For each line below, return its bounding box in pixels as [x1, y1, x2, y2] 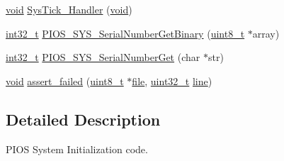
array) [252, 26, 280, 40]
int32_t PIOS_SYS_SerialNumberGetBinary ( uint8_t [6, 26, 245, 40]
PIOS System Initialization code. [6, 141, 148, 156]
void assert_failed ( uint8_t [6, 73, 124, 88]
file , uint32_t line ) [132, 73, 212, 88]
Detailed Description [6, 108, 161, 130]
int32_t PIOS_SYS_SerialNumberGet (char [6, 50, 200, 65]
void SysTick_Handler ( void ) [6, 2, 132, 16]
